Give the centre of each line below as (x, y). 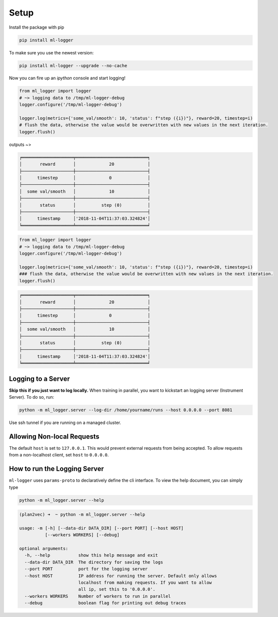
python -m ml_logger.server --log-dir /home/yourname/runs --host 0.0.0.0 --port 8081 (126, 410)
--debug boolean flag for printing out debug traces (105, 603)
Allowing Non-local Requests (54, 436)
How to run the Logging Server (56, 469)
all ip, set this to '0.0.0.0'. (117, 589)
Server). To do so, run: (32, 397)
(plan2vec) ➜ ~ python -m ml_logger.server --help (82, 515)
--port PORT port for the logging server (86, 569)
